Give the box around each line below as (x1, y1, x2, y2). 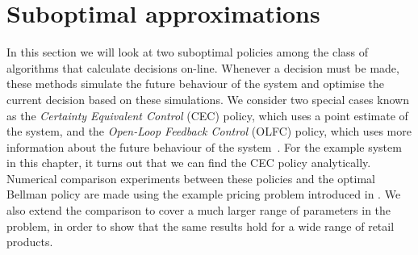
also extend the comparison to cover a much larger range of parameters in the (6, 202, 391, 219)
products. (6, 233, 53, 250)
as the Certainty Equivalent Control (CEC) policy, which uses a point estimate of (6, 107, 408, 123)
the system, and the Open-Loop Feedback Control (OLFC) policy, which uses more (6, 123, 412, 140)
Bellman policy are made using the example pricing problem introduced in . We (6, 186, 401, 203)
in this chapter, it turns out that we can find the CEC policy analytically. (6, 154, 371, 171)
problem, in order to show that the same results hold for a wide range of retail (6, 217, 395, 234)
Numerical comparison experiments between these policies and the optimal (6, 169, 375, 186)
